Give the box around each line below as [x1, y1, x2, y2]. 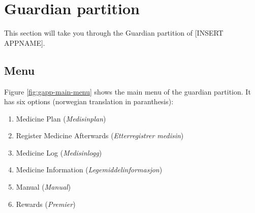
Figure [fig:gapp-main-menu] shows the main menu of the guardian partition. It [4, 86, 251, 97]
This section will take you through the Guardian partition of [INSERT [4, 27, 224, 38]
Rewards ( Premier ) [16, 198, 76, 209]
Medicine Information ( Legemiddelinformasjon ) [16, 164, 163, 175]
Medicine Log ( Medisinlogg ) [16, 147, 102, 158]
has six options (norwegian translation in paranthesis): [4, 96, 174, 107]
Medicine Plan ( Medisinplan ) [16, 113, 106, 124]
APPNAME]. [4, 37, 45, 48]
